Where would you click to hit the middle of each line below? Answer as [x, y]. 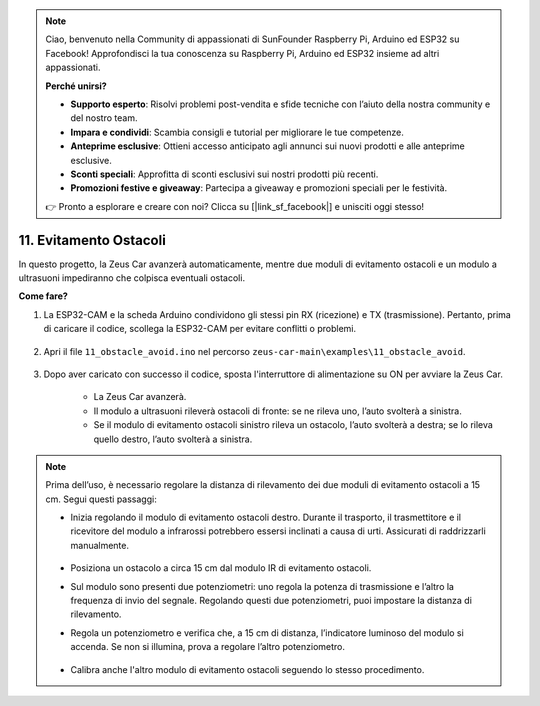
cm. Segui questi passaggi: [101, 499]
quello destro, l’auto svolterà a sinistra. [173, 439]
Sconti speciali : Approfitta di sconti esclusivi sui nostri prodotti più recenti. [224, 174]
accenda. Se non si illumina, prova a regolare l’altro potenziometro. [207, 647]
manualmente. [100, 545]
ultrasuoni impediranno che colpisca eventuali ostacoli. [131, 277]
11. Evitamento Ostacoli [92, 240]
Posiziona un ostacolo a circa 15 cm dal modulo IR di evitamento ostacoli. [221, 568]
